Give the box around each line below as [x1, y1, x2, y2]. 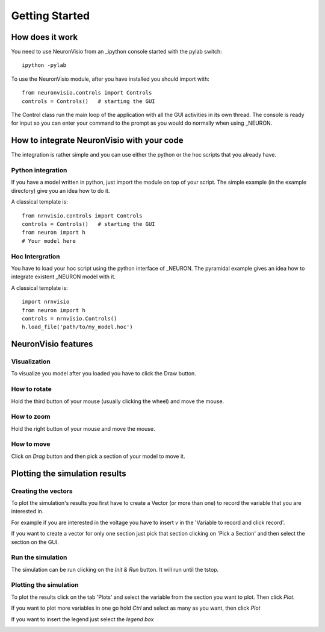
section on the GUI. [11, 538, 60, 545]
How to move [11, 440, 51, 448]
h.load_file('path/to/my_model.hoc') [22, 324, 134, 331]
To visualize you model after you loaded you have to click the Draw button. [11, 370, 197, 377]
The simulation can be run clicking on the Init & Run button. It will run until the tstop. [11, 566, 219, 573]
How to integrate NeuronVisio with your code [11, 136, 184, 146]
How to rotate [11, 385, 52, 393]
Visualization [11, 357, 51, 366]
